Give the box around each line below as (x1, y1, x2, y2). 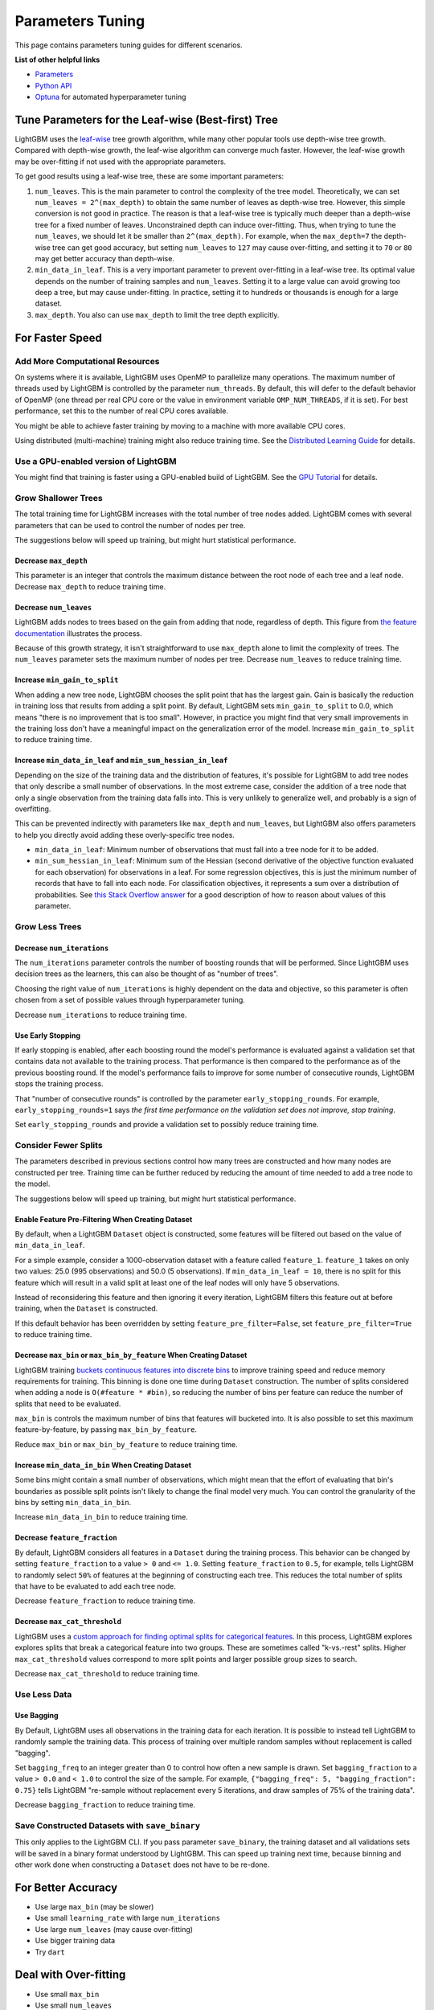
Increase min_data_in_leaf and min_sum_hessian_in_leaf (14, 756, 228, 765)
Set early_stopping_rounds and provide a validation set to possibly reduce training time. (14, 1120, 319, 1130)
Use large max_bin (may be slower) (35, 1902, 154, 1912)
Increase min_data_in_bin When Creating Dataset (14, 1460, 192, 1470)
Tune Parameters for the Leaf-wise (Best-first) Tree (14, 113, 279, 126)
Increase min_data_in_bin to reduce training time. (14, 1512, 189, 1522)
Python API (35, 80, 72, 90)
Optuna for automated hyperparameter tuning (35, 92, 186, 102)
